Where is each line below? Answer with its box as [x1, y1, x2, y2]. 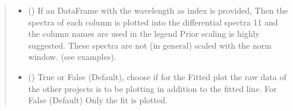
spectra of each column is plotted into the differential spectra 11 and [28, 15, 278, 28]
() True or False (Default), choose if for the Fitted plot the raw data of [28, 70, 286, 83]
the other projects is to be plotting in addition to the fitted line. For [28, 82, 277, 94]
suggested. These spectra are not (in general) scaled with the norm [28, 39, 272, 51]
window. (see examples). [28, 50, 116, 63]
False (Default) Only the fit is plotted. [28, 94, 168, 106]
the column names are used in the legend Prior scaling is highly [28, 27, 260, 40]
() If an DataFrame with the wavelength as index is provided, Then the [28, 4, 288, 16]
